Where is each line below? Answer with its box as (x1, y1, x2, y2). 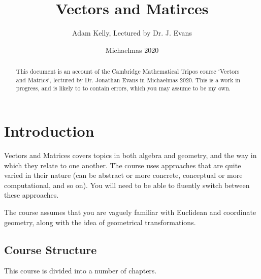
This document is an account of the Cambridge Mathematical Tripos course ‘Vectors (16, 67, 240, 76)
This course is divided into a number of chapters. (4, 265, 157, 276)
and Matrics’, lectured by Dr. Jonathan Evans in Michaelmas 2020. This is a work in (16, 75, 241, 84)
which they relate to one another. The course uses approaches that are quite (4, 160, 241, 170)
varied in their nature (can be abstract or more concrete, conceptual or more (4, 170, 243, 180)
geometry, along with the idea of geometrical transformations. (4, 216, 196, 227)
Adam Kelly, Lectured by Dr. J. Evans (72, 27, 192, 38)
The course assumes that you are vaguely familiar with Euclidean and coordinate (4, 206, 256, 217)
